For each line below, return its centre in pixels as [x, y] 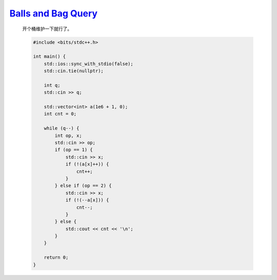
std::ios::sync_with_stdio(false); [88, 64]
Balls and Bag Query [53, 13]
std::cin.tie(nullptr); [74, 71]
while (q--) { [62, 128]
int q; [52, 85]
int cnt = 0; [60, 114]
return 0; [56, 257]
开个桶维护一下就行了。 [47, 29]
